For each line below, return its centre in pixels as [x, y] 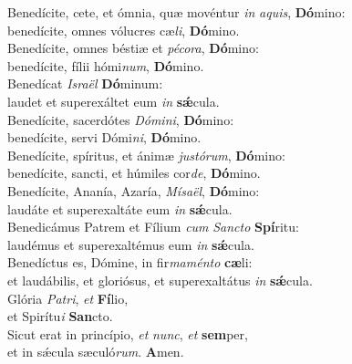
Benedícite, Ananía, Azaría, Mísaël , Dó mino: [134, 190]
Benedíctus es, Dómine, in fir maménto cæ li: [130, 262]
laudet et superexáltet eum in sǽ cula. [114, 101]
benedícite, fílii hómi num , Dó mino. [106, 65]
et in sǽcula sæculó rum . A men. [96, 352]
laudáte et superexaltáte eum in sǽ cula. [120, 208]
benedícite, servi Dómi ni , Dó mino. [104, 137]
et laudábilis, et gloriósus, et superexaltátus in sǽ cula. [160, 280]
